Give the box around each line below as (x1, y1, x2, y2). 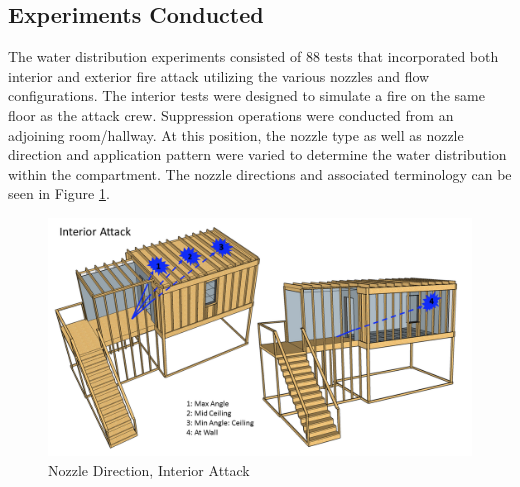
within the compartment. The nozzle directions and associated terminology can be (8, 163, 512, 184)
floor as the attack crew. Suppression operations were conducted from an (8, 104, 454, 125)
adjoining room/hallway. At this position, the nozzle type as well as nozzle (8, 124, 464, 145)
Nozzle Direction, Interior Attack (48, 460, 250, 481)
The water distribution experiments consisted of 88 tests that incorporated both (8, 46, 499, 67)
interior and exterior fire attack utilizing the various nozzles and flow (8, 65, 430, 86)
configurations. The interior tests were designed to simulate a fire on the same (8, 85, 485, 106)
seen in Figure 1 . (8, 183, 110, 204)
